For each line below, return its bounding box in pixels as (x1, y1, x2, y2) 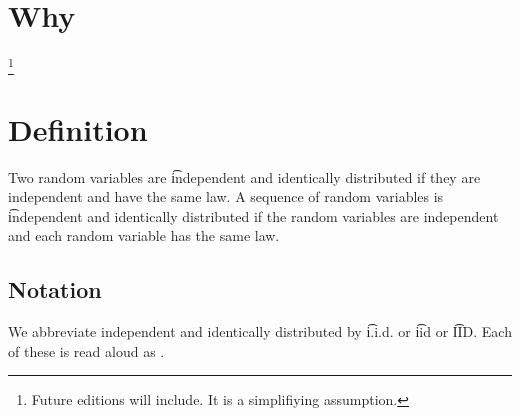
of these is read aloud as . (8, 340, 165, 361)
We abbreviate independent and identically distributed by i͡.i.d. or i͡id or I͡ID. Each (8, 321, 512, 342)
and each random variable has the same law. (8, 225, 280, 246)
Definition (8, 108, 148, 149)
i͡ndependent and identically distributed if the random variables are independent (8, 205, 499, 226)
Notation (8, 274, 102, 305)
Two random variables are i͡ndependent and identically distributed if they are (8, 166, 481, 187)
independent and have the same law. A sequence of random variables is (8, 186, 444, 207)
